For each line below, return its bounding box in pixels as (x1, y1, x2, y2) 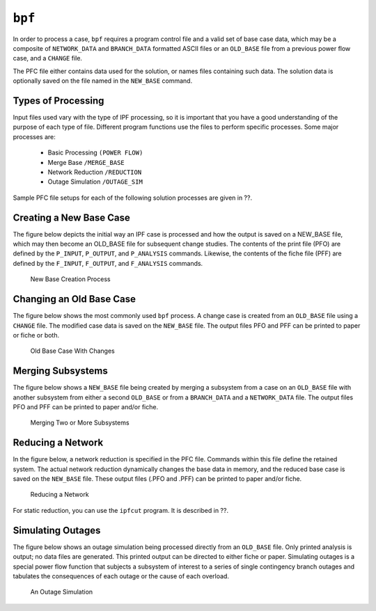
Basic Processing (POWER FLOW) (47, 148, 143, 157)
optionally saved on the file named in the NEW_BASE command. (13, 77, 193, 85)
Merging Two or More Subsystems (30, 418, 130, 427)
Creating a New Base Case (13, 212, 130, 223)
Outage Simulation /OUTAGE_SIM (47, 177, 143, 186)
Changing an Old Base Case (13, 293, 136, 305)
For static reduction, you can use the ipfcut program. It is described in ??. (13, 506, 229, 514)
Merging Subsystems (13, 365, 108, 377)
